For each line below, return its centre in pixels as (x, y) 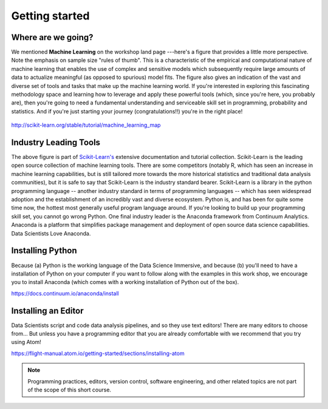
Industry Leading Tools (56, 142)
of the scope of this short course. (70, 390)
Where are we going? (52, 37)
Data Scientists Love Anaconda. (51, 233)
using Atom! (26, 342)
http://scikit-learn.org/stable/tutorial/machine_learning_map (86, 125)
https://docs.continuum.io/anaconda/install (65, 293)
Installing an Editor (47, 310)
